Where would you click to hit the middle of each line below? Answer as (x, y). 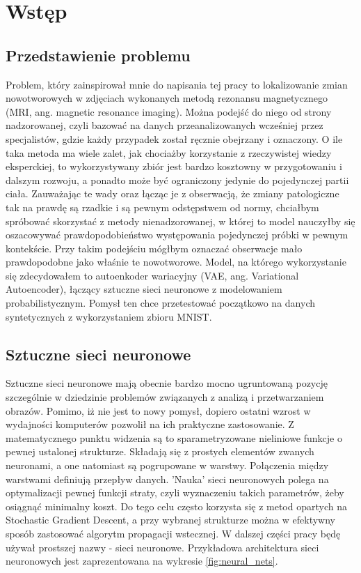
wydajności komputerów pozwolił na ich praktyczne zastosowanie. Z (150, 424)
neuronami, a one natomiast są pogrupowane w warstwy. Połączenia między (167, 465)
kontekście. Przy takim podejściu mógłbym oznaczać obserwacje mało (154, 248)
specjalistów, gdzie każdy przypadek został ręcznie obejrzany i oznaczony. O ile (174, 138)
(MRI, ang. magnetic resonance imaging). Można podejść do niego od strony (169, 111)
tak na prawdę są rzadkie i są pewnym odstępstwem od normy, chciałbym (162, 207)
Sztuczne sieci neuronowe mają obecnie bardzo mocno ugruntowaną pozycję (167, 383)
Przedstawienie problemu (98, 55)
